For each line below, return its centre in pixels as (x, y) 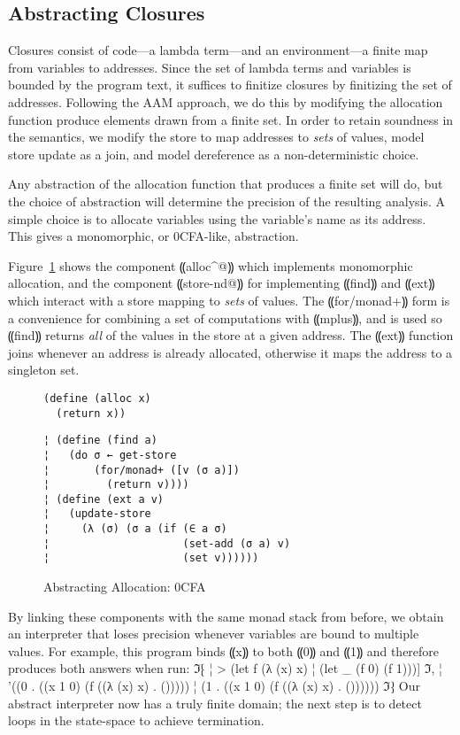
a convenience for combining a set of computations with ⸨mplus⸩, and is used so (225, 317)
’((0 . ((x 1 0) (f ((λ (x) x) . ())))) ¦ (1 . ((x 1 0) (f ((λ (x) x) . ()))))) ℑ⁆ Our (214, 686)
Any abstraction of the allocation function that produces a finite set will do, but (226, 184)
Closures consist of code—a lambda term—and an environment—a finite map (218, 50)
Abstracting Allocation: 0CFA (125, 587)
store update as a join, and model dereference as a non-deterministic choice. (214, 154)
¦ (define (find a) (100, 441)
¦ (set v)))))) (151, 558)
